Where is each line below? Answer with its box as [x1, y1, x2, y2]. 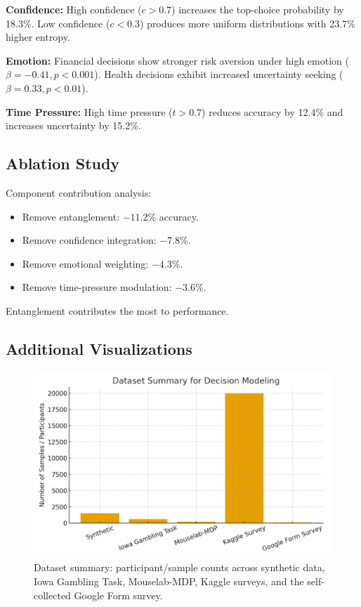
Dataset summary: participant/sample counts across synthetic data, [34, 560, 325, 575]
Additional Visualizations [6, 337, 192, 359]
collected [34, 587, 71, 602]
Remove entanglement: [22, 209, 120, 223]
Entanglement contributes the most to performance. [6, 303, 229, 318]
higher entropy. [6, 30, 70, 44]
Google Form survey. [74, 587, 163, 602]
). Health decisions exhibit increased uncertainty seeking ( [94, 67, 343, 81]
